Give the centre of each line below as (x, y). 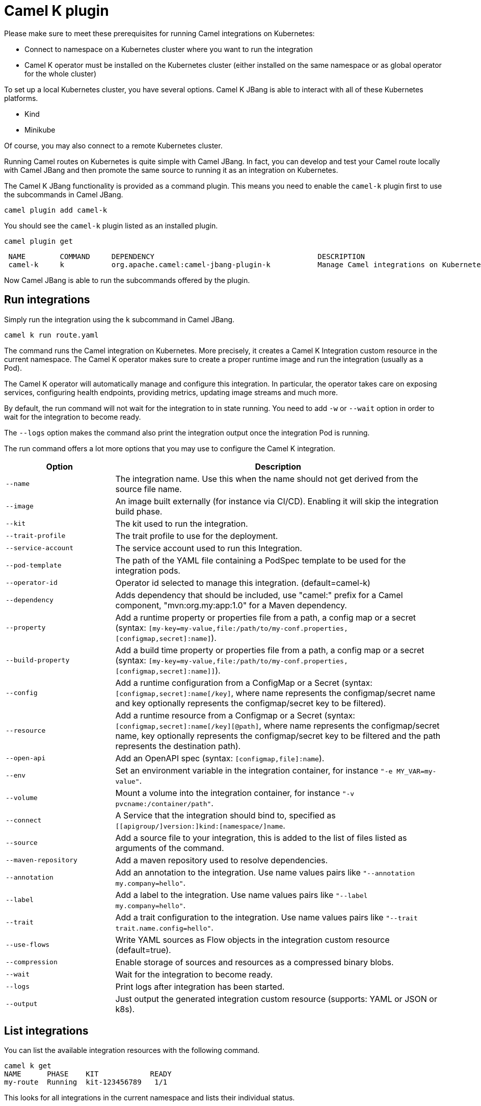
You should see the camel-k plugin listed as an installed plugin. (111, 225)
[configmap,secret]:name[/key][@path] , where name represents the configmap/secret (277, 725)
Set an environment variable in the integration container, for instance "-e (254, 770)
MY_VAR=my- (417, 771)
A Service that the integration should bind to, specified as (225, 815)
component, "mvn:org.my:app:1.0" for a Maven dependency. (231, 605)
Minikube (40, 130)
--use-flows (28, 945)
